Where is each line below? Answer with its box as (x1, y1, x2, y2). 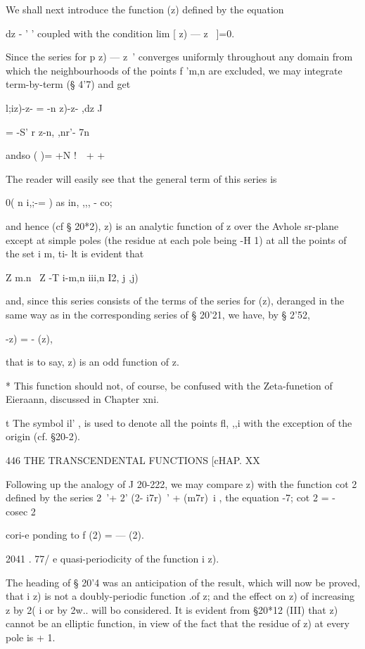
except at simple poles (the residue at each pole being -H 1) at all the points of (6, 232, 347, 247)
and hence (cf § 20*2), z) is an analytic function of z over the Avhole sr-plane (6, 218, 339, 233)
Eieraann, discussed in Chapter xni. (6, 392, 159, 406)
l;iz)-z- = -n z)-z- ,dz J (6, 100, 103, 115)
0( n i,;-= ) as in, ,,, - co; (6, 195, 113, 210)
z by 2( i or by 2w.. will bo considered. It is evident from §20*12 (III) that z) (6, 602, 338, 617)
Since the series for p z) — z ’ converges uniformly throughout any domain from (6, 49, 353, 64)
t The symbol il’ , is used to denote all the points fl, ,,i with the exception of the (6, 415, 352, 430)
